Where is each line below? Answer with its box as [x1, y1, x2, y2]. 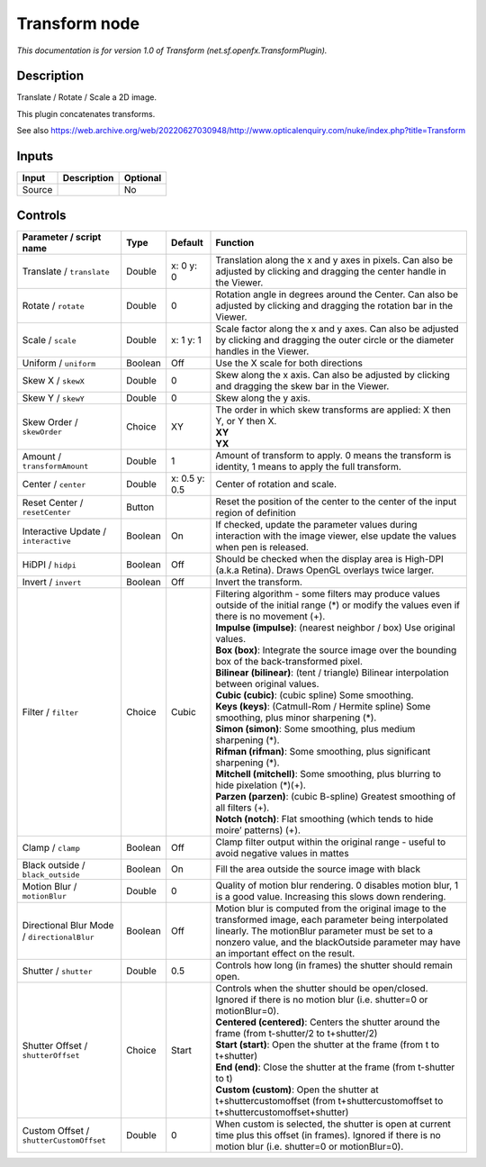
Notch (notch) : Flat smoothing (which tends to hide [215, 812, 434, 825]
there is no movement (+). [215, 610, 326, 622]
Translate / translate [22, 265, 110, 277]
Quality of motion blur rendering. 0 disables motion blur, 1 [215, 879, 459, 891]
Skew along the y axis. [215, 392, 310, 404]
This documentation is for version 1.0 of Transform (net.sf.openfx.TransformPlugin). [16, 45, 328, 56]
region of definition [215, 506, 297, 519]
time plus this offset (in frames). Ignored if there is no [215, 1128, 441, 1141]
